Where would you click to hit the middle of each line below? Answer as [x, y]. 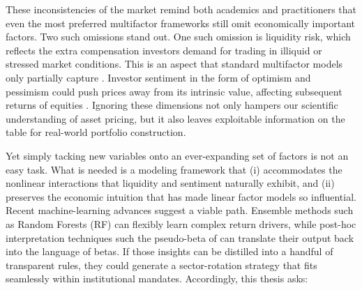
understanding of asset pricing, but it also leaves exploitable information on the [175, 118]
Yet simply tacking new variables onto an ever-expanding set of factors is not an [177, 155]
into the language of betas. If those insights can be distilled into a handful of [169, 251]
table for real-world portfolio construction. [96, 132]
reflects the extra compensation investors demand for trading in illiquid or [164, 50]
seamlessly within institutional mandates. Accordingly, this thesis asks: [157, 278]
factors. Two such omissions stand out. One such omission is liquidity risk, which [178, 37]
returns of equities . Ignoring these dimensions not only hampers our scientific [172, 105]
